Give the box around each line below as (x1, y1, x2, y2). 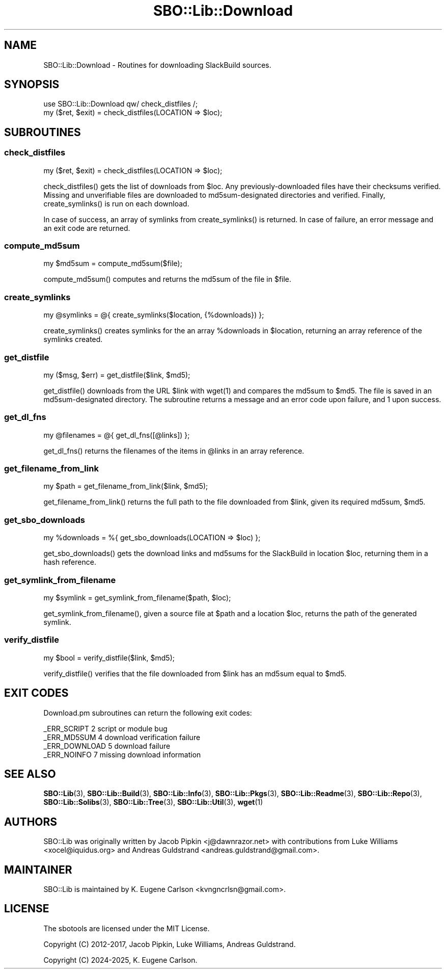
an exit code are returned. (43, 223, 130, 232)
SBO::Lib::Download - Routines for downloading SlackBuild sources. (43, 60, 271, 69)
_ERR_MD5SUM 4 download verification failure (43, 732, 201, 742)
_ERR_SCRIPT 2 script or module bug (43, 724, 168, 733)
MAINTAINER (4, 863, 72, 876)
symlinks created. (43, 335, 103, 344)
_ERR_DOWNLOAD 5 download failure (43, 741, 171, 750)
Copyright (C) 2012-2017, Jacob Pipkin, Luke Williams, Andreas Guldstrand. (43, 939, 296, 949)
